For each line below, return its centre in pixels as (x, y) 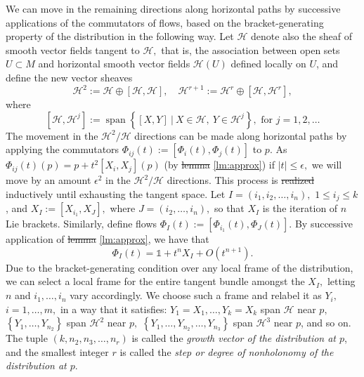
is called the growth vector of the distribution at (234, 338)
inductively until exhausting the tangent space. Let (116, 193)
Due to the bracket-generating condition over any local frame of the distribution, (180, 267)
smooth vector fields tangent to (73, 49)
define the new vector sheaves (69, 77)
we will (327, 165)
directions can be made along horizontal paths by (241, 135)
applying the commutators (63, 149)
